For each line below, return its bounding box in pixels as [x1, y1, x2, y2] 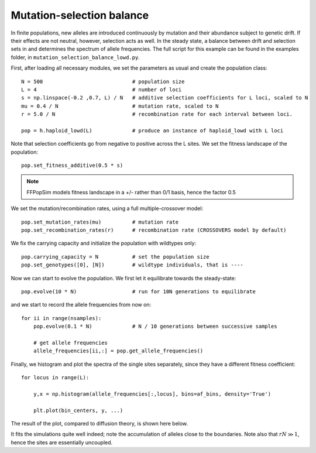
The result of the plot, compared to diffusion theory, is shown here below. [11, 420, 188, 427]
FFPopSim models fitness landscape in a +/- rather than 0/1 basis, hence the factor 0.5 [26, 188, 236, 195]
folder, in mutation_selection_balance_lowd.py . [11, 53, 140, 61]
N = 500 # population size [21, 78, 185, 85]
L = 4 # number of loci [21, 86, 182, 93]
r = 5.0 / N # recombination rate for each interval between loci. [21, 111, 293, 118]
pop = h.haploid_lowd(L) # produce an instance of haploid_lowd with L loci [21, 127, 284, 134]
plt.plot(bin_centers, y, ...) [33, 407, 123, 414]
